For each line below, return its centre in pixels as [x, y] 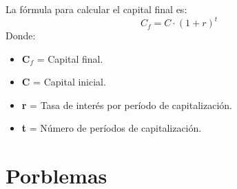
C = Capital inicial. [64, 82]
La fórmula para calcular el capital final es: [96, 9]
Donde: [21, 36]
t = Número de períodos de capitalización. [112, 128]
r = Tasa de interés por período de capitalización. [127, 105]
